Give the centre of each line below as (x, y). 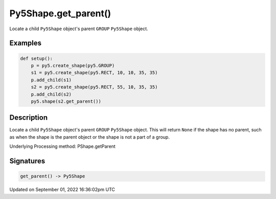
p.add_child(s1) (51, 80)
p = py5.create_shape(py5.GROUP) (73, 65)
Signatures (27, 161)
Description (29, 118)
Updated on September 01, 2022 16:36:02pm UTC (62, 190)
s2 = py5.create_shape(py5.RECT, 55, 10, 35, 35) (94, 87)
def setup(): (37, 58)
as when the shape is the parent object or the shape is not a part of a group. (89, 137)
